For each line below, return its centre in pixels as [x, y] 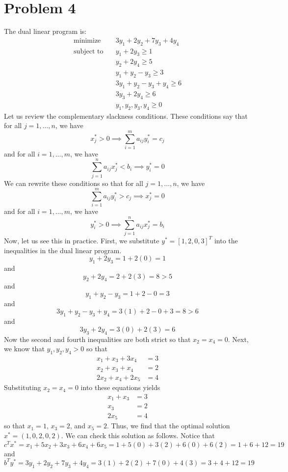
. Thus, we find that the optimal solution [168, 426]
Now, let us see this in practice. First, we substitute [82, 240]
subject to [89, 51]
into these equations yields [120, 387]
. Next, [238, 339]
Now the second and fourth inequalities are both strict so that [97, 339]
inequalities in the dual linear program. [63, 250]
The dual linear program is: [45, 31]
